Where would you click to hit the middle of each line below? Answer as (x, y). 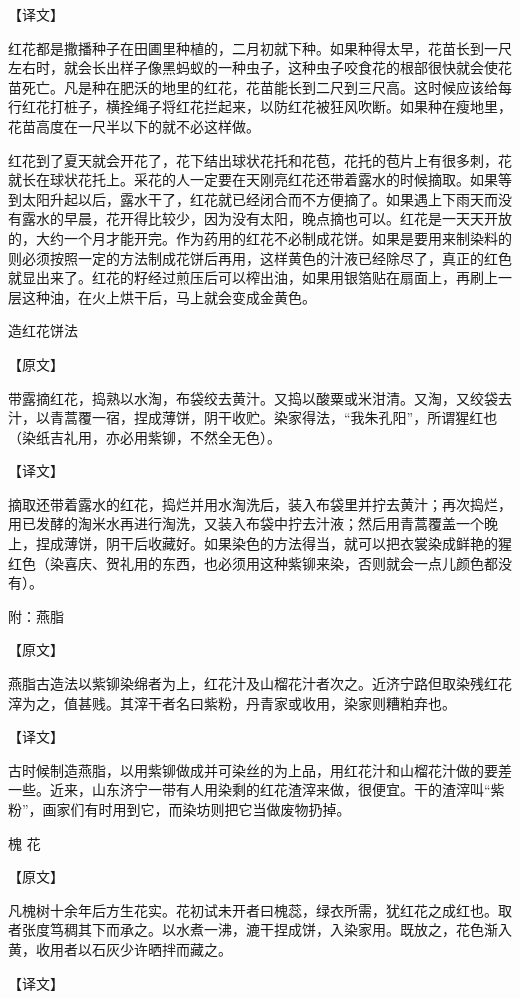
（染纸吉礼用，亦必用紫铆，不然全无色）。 (144, 436)
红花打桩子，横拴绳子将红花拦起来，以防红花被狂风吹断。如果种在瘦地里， (266, 106)
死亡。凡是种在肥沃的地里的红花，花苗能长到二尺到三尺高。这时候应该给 (259, 86)
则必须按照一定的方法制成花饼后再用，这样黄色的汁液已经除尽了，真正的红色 (260, 257)
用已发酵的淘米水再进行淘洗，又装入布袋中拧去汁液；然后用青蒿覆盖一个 (246, 523)
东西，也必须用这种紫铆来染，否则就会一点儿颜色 (322, 562)
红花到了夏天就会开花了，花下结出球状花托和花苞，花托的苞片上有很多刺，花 (260, 159)
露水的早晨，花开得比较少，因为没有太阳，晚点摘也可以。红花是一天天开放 (266, 218)
